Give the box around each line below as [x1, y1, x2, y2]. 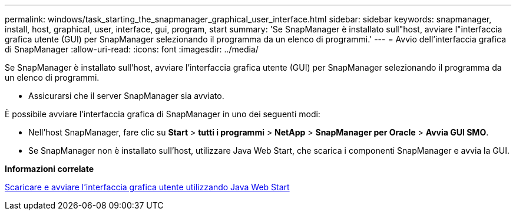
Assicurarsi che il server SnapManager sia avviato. [28, 91, 224, 101]
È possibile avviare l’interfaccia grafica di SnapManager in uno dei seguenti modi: [5, 109, 320, 119]
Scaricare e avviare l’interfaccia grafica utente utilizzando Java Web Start [5, 182, 290, 192]
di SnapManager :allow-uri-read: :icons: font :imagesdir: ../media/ [5, 44, 259, 54]
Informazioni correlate [5, 164, 94, 174]
